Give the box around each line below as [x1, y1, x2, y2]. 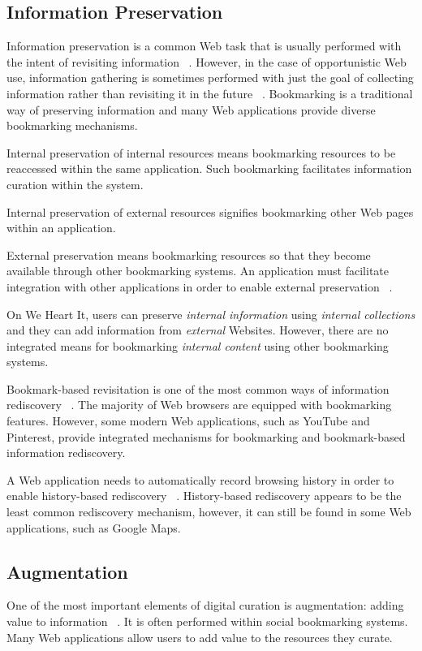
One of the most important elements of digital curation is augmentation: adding [6, 597, 404, 614]
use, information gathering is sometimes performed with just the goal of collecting [6, 69, 414, 86]
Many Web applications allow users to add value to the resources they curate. [6, 628, 393, 645]
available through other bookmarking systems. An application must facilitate [6, 262, 390, 279]
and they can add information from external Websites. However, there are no [6, 321, 389, 338]
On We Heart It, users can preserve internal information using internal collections [6, 305, 416, 322]
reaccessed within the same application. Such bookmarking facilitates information [6, 160, 412, 177]
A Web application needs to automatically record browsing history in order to [6, 471, 394, 488]
